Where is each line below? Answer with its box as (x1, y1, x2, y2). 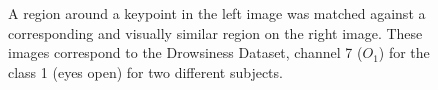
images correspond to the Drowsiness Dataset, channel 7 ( (8, 42, 363, 63)
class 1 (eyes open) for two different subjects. (8, 61, 283, 82)
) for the (378, 42, 430, 63)
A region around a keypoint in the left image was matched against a (8, 3, 426, 23)
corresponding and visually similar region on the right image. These (8, 22, 423, 43)
